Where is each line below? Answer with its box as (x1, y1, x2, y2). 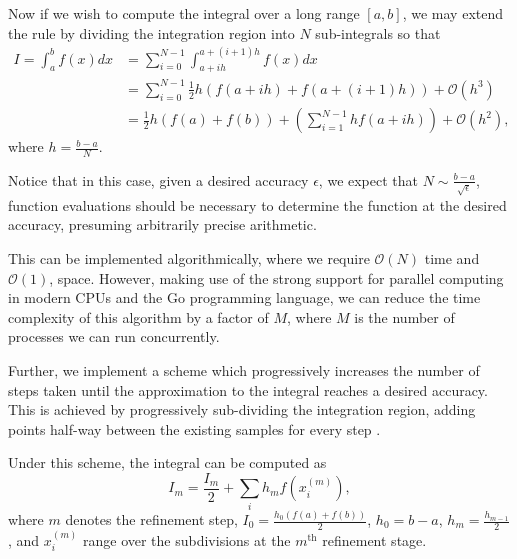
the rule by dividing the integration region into (8, 22, 295, 43)
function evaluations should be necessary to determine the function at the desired (8, 194, 507, 215)
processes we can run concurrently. (8, 326, 220, 347)
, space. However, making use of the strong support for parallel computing (49, 267, 504, 288)
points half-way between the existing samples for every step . (8, 418, 381, 439)
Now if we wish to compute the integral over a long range (8, 3, 360, 23)
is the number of (354, 306, 455, 327)
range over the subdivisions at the (82, 529, 291, 550)
